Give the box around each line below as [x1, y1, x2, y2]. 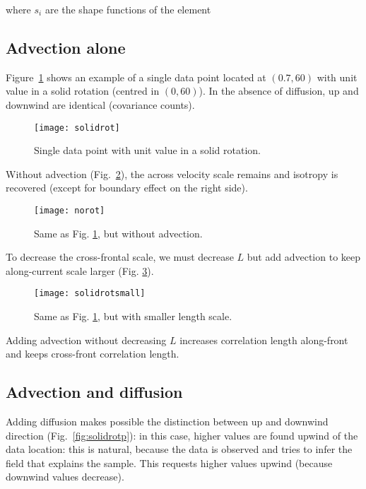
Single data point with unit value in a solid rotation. [34, 143, 261, 158]
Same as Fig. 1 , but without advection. [34, 225, 203, 240]
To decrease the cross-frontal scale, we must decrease [6, 249, 234, 264]
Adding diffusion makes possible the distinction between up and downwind [6, 414, 329, 429]
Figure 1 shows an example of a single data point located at [6, 69, 266, 84]
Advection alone [6, 36, 126, 58]
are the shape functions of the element [45, 2, 211, 16]
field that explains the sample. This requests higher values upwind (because [6, 455, 333, 470]
